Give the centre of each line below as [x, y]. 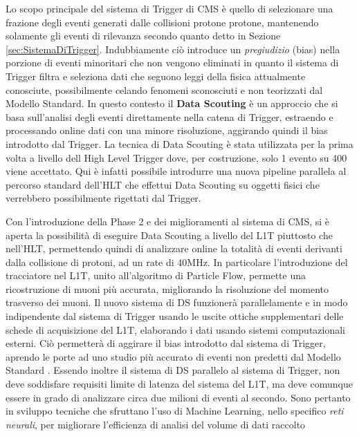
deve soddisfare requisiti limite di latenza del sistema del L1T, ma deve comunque [179, 384]
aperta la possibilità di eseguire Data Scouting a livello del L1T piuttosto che [169, 235]
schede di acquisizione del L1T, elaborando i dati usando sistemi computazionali [176, 329]
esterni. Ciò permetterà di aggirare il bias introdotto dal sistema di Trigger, [166, 343]
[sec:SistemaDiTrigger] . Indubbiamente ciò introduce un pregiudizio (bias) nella [173, 49]
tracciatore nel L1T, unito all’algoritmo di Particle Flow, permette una [156, 275]
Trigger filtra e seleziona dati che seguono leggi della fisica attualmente [156, 76]
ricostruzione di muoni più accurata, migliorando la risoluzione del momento [167, 288]
